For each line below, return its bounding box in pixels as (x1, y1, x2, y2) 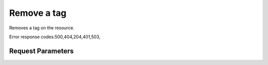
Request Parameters (9, 47, 74, 55)
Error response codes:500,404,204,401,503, (9, 34, 101, 40)
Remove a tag (9, 7, 67, 18)
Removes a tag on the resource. (9, 25, 74, 31)
